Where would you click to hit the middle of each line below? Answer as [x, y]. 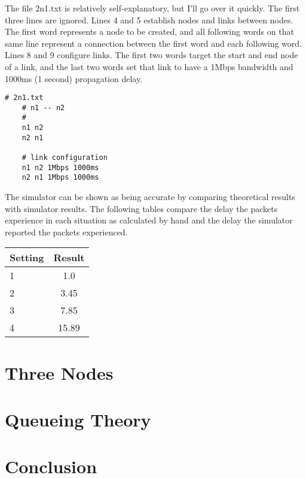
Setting [27, 258]
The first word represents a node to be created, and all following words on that [149, 31]
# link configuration [65, 158]
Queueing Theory [78, 419]
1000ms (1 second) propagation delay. [74, 78]
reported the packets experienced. [66, 232]
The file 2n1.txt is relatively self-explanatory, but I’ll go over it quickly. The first [152, 8]
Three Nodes [59, 372]
